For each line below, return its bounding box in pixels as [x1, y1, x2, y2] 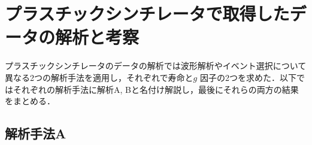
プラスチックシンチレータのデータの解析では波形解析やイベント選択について [5, 59, 307, 72]
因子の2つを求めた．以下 [199, 71, 296, 83]
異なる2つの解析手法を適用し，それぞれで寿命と [5, 71, 193, 83]
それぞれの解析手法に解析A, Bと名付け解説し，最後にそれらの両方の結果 [13, 83, 299, 95]
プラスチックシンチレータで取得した [5, 1, 290, 26]
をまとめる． [5, 95, 55, 107]
